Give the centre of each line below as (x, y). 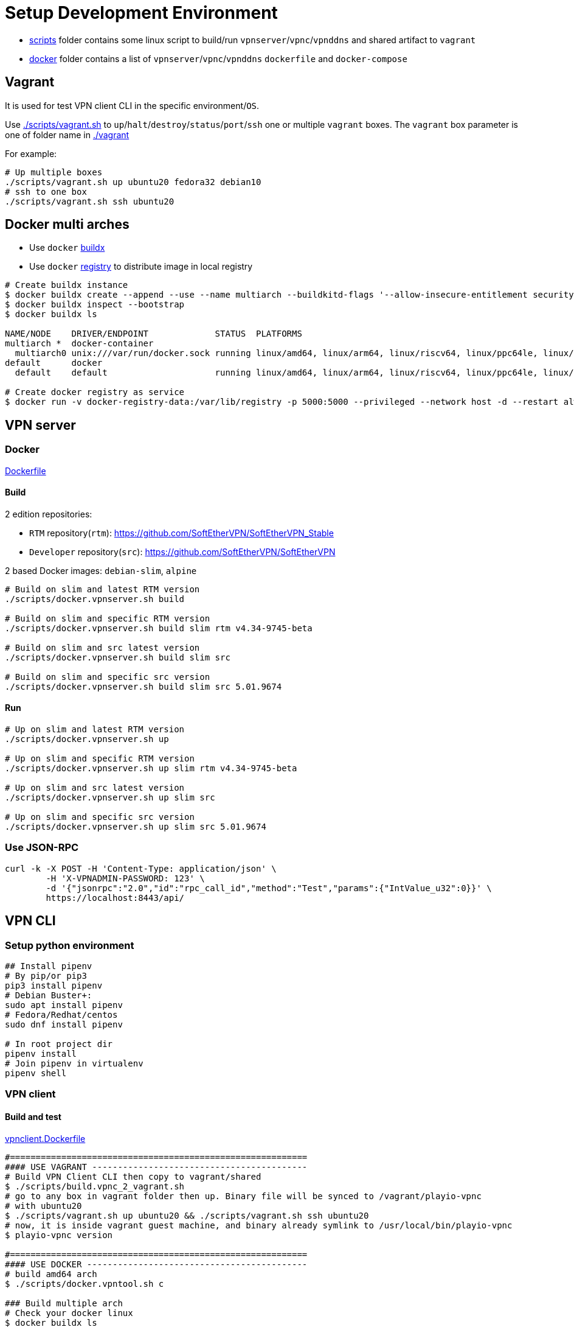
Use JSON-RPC (42, 848)
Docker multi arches (67, 225)
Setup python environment (70, 945)
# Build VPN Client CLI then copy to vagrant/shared (133, 1176)
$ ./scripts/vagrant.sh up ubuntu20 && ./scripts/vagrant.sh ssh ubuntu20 (187, 1215)
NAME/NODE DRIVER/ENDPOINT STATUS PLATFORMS (154, 334)
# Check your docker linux (69, 1313)
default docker (54, 363)
